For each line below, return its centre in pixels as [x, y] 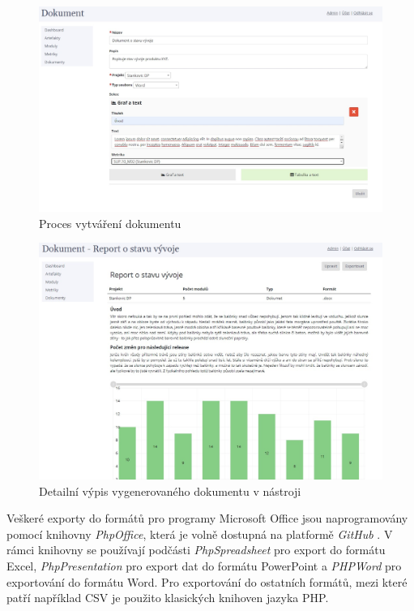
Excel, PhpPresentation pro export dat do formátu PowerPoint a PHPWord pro [204, 566]
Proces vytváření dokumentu [110, 223]
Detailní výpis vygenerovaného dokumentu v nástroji [170, 491]
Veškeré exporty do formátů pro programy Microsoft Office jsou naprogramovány [207, 518]
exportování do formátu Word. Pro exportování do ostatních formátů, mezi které [207, 581]
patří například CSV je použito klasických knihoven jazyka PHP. [168, 598]
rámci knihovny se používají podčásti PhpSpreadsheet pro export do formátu [196, 550]
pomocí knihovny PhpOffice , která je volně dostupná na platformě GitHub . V [200, 534]
